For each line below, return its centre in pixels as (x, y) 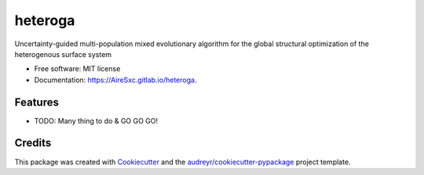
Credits (33, 143)
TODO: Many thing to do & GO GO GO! (96, 120)
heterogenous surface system (63, 54)
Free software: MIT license (77, 69)
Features (37, 102)
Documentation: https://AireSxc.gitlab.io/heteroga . (115, 80)
